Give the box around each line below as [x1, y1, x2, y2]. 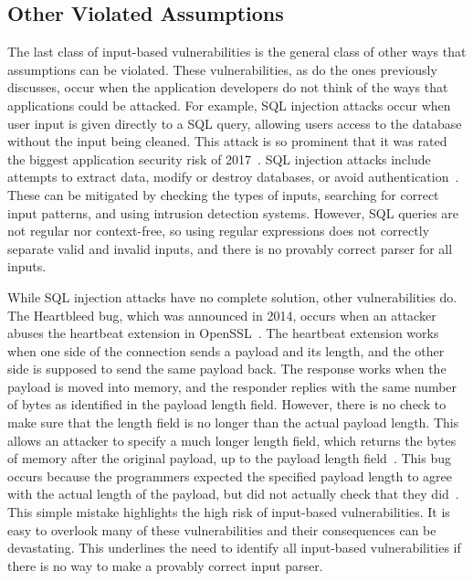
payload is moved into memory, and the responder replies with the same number [7, 376, 457, 396]
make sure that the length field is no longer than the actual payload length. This [7, 413, 459, 432]
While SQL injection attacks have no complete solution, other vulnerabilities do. [7, 287, 457, 306]
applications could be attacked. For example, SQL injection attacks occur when [7, 95, 451, 114]
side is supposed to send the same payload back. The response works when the [7, 359, 447, 378]
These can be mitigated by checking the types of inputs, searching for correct [7, 185, 439, 204]
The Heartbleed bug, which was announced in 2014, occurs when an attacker [7, 305, 436, 324]
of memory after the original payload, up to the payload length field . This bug [7, 449, 451, 468]
